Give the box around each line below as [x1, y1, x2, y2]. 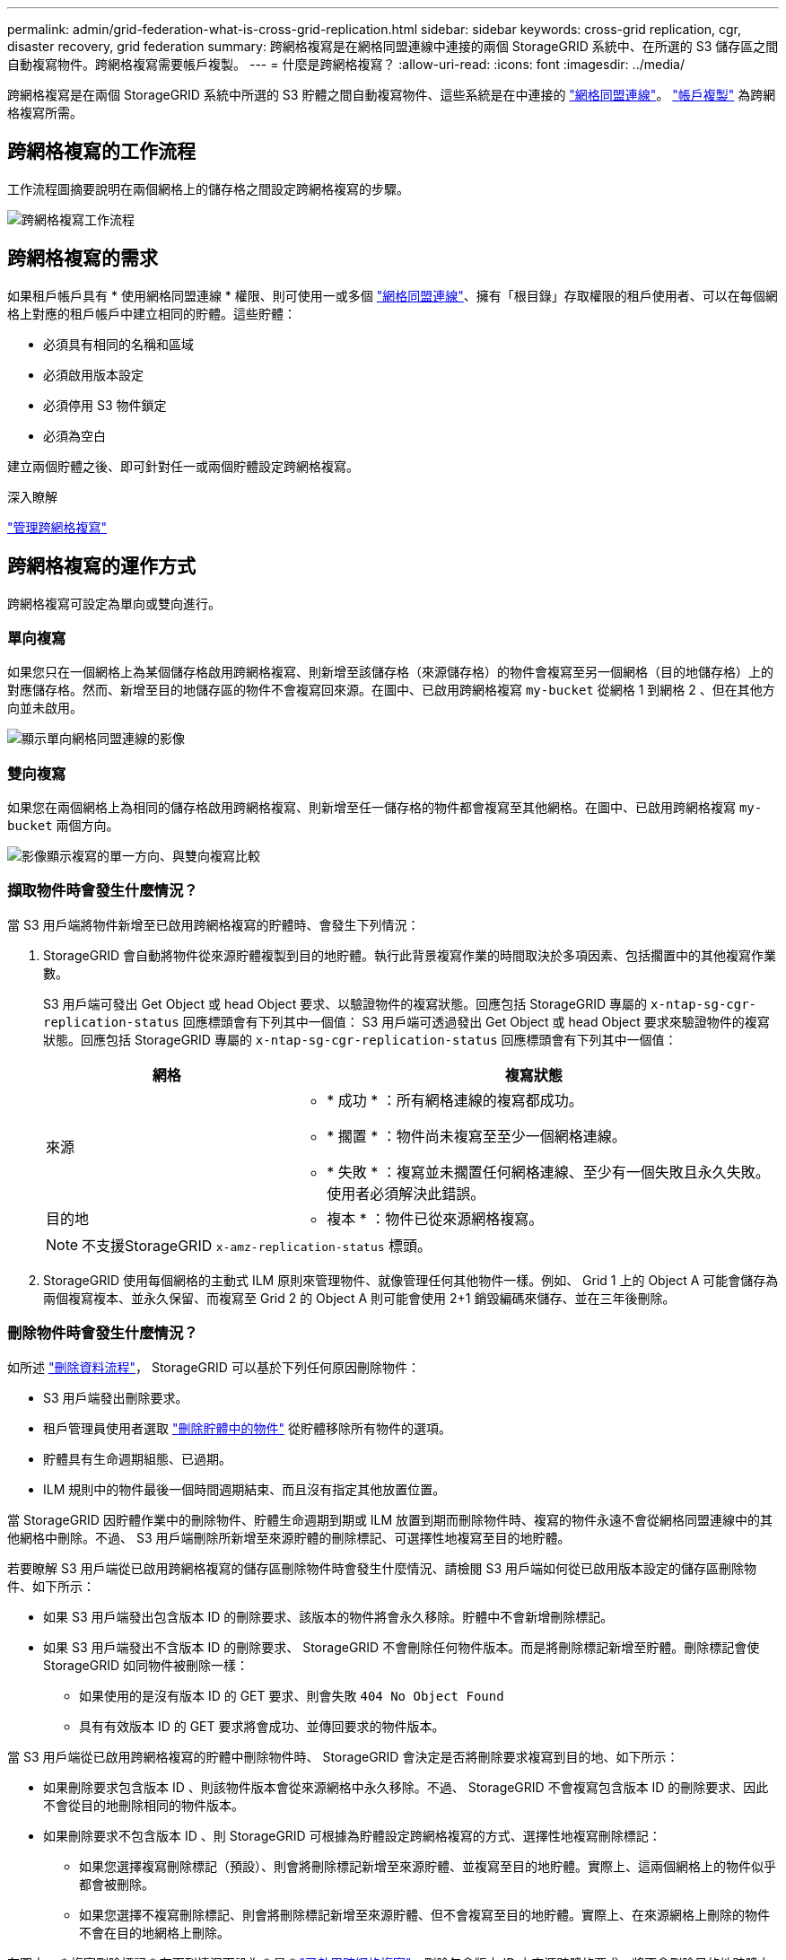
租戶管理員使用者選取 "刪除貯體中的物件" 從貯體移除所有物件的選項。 [43, 1420, 451, 1436]
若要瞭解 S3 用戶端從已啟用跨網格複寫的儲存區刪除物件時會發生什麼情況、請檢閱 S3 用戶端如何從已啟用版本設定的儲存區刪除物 [7, 1560, 757, 1576]
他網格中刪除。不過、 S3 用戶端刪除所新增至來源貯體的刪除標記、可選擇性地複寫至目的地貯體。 [7, 1529, 571, 1545]
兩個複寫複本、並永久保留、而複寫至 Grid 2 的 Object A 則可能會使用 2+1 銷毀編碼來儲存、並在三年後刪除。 [43, 1290, 676, 1306]
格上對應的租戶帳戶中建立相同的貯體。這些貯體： [7, 305, 296, 321]
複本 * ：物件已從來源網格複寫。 [327, 1209, 544, 1228]
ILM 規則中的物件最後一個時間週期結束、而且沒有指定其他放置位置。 [43, 1481, 446, 1497]
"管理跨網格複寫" [7, 519, 108, 535]
